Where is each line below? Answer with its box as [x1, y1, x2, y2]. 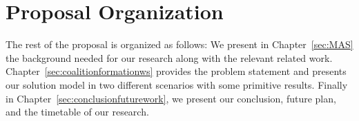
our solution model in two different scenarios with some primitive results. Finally [6, 77, 348, 91]
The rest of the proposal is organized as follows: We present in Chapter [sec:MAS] [6, 37, 353, 52]
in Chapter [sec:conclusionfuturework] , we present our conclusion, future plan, [6, 91, 336, 105]
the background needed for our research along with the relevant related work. [6, 50, 333, 65]
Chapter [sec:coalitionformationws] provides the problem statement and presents [6, 64, 347, 78]
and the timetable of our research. [6, 104, 149, 119]
